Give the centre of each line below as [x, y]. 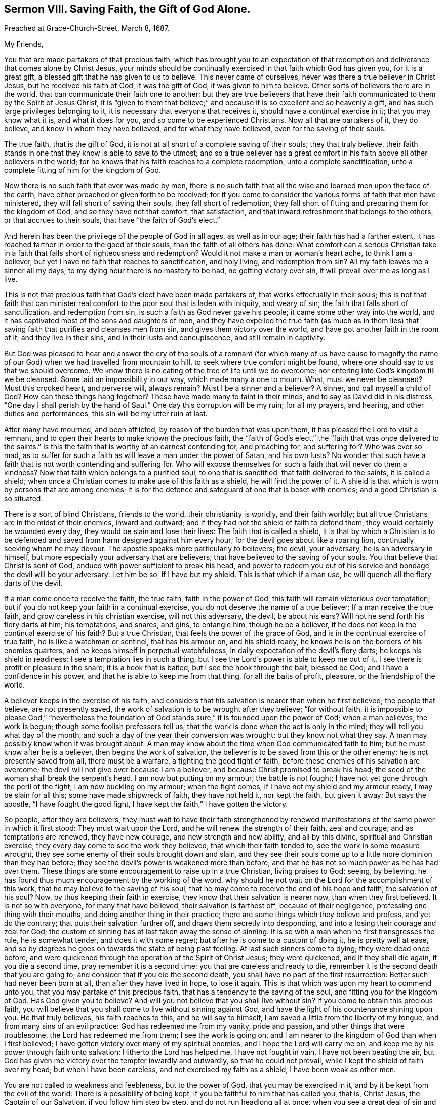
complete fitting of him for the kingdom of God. [83, 170]
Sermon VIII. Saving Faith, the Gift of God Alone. [127, 9]
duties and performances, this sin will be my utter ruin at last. [106, 414]
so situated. [24, 499]
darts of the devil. [33, 583]
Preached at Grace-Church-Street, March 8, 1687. [87, 28]
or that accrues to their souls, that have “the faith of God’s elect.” [112, 220]
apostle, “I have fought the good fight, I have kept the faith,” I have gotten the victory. [146, 804]
